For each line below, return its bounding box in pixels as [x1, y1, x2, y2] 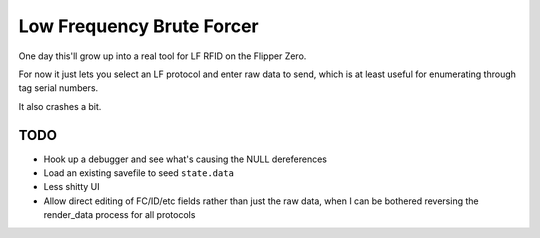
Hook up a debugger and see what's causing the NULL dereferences [43, 153, 327, 165]
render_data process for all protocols [43, 209, 196, 221]
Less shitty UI [43, 181, 100, 193]
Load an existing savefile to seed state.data [43, 167, 235, 179]
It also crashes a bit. [18, 100, 102, 112]
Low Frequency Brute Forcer [18, 15, 259, 37]
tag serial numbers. [18, 82, 99, 94]
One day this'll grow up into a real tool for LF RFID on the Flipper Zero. [18, 50, 307, 62]
